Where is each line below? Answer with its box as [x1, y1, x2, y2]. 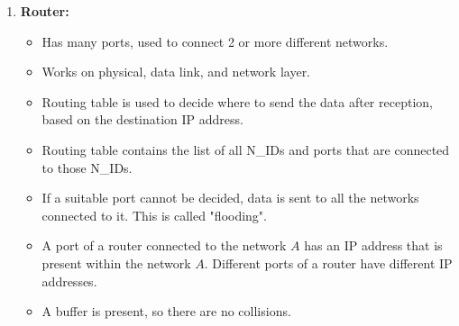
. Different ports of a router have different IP [204, 253, 453, 272]
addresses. [41, 271, 97, 290]
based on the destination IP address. [41, 110, 243, 129]
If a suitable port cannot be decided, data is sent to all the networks [41, 188, 419, 207]
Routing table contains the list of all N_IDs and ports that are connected [41, 140, 450, 158]
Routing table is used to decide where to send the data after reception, [41, 92, 433, 111]
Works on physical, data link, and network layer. [41, 62, 311, 81]
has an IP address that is [304, 236, 443, 255]
